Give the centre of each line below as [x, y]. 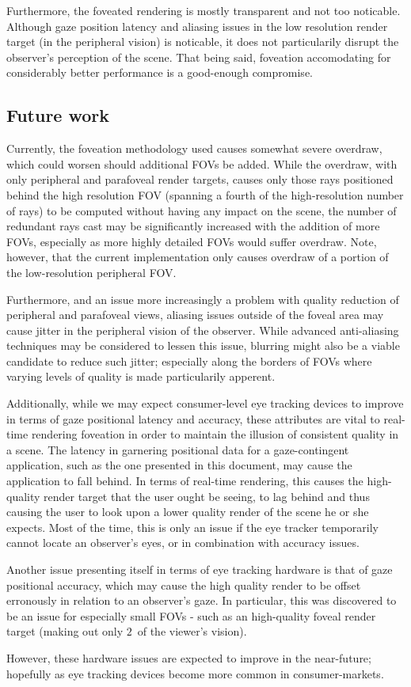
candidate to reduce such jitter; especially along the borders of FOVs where [189, 361]
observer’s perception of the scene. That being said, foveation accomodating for [199, 57]
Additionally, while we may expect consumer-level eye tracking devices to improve [205, 403]
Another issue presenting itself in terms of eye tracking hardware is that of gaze [200, 569]
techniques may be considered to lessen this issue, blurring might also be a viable [203, 345]
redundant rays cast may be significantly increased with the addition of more [193, 226]
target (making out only [65, 631]
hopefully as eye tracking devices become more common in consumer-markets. [195, 673]
